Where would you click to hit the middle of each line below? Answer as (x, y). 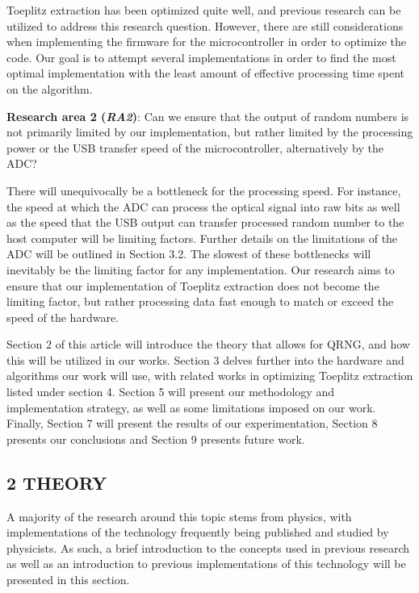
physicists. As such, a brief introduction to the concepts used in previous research (208, 547)
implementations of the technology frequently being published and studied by (198, 532)
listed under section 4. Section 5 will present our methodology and (170, 392)
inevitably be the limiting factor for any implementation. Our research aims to (201, 269)
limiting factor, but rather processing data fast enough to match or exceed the (200, 301)
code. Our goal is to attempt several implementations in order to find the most (201, 57)
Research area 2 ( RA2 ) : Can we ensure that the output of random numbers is (208, 116)
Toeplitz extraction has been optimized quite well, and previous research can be (204, 10)
